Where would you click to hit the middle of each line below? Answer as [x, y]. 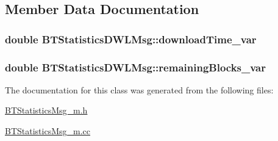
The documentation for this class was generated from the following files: [139, 89]
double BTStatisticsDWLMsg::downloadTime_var [131, 39]
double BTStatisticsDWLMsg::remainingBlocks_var [136, 67]
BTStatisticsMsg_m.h [46, 110]
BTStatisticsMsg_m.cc [48, 131]
